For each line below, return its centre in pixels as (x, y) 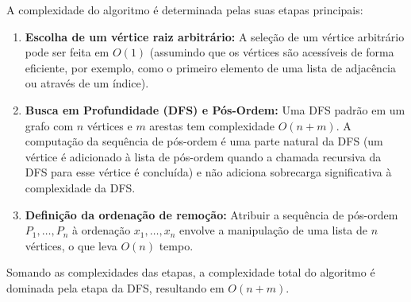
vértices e (109, 125)
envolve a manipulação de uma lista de (273, 230)
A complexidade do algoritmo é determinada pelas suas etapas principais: (185, 10)
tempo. (176, 245)
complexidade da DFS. (80, 187)
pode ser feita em (67, 52)
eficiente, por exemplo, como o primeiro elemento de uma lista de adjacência (210, 67)
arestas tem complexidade (212, 125)
